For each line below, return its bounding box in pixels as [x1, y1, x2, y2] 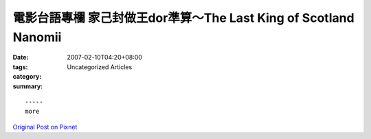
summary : [12, 82, 43, 90]
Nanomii [12, 29, 62, 45]
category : [12, 73, 42, 81]
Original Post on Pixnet [12, 123, 78, 131]
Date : [12, 53, 29, 62]
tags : [12, 62, 28, 71]
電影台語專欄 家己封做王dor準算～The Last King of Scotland [12, 10, 355, 25]
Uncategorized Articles [67, 62, 133, 71]
